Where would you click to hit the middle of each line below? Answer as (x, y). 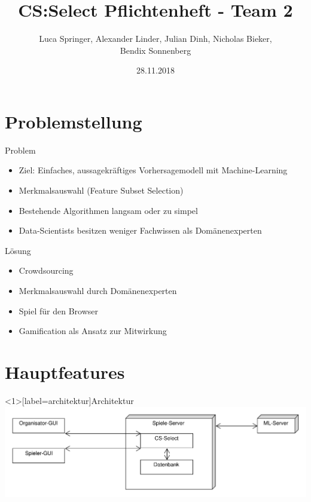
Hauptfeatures (65, 371)
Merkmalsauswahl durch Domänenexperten (98, 290)
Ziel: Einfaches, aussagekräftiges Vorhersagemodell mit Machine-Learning (153, 170)
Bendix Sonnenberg (155, 50)
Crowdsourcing (46, 270)
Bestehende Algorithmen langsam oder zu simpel (108, 210)
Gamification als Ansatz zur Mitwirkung (93, 331)
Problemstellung (74, 121)
